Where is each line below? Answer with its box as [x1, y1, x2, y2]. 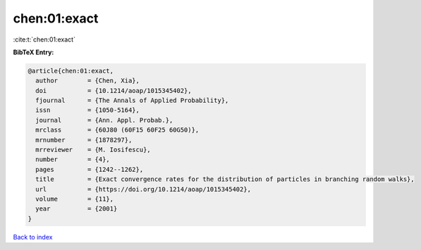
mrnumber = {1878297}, [35, 136, 133, 144]
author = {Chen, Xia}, [35, 77, 140, 85]
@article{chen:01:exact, [28, 67, 114, 75]
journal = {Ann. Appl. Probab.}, [35, 116, 173, 124]
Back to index [13, 232, 53, 241]
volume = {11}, [35, 195, 114, 203]
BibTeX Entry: [13, 48, 54, 56]
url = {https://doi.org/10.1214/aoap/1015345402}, [35, 185, 252, 193]
